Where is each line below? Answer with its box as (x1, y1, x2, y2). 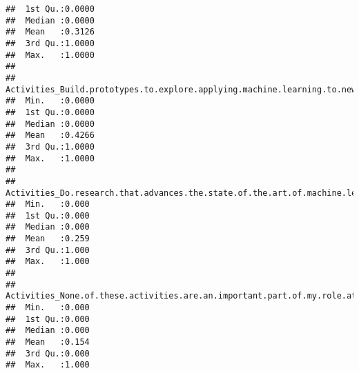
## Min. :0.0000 (6, 96, 95, 106)
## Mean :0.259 (6, 234, 90, 244)
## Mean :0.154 (6, 337, 90, 347)
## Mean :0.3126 (6, 27, 95, 37)
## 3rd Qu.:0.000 (6, 348, 90, 359)
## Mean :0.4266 (6, 130, 95, 141)
